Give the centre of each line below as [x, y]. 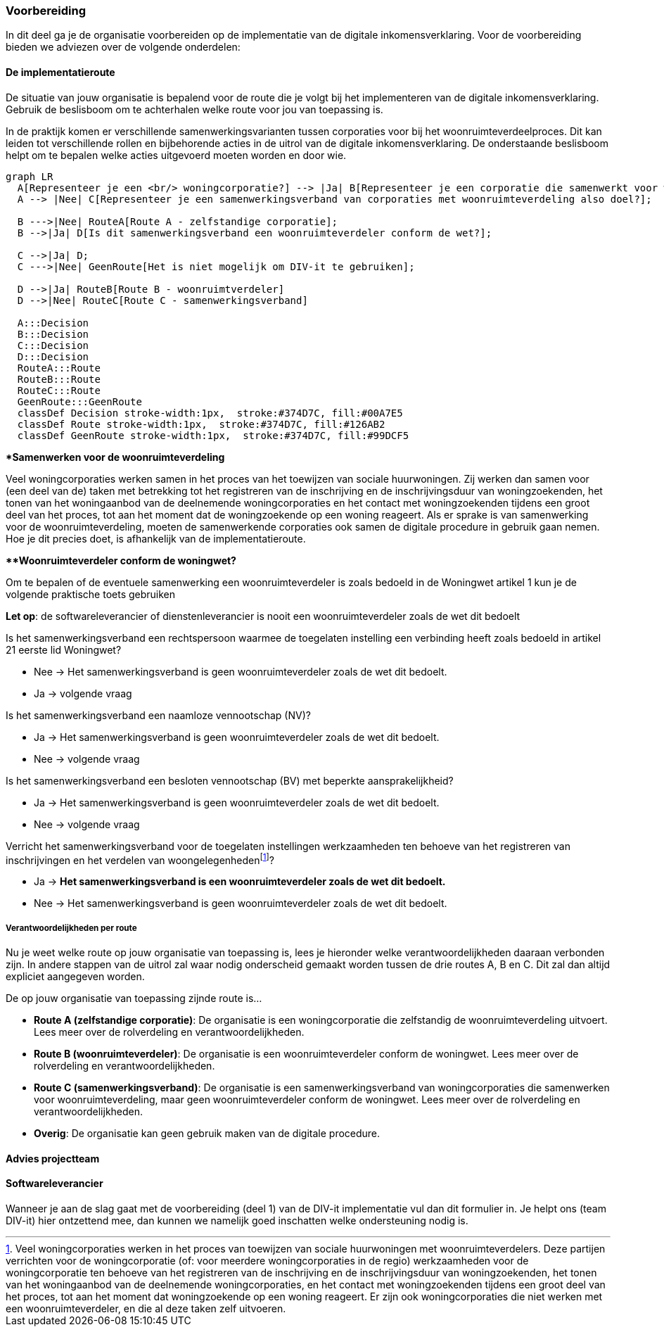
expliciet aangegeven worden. [75, 977]
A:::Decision [53, 323]
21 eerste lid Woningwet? [64, 649]
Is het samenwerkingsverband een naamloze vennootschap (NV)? [158, 715]
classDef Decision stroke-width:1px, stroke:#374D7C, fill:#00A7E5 [210, 413]
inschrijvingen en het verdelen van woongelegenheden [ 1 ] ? [140, 859]
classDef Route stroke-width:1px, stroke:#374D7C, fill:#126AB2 [201, 424]
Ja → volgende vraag [83, 693]
